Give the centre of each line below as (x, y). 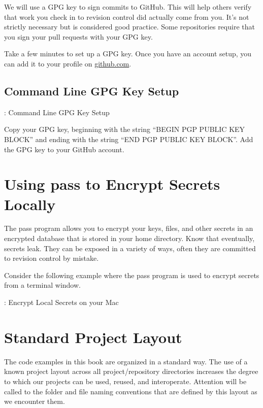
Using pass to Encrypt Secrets (112, 184)
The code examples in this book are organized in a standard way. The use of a (126, 361)
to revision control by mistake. (52, 258)
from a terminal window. (42, 285)
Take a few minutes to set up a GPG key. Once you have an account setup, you (128, 54)
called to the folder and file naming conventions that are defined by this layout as (131, 391)
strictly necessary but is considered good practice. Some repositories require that (129, 27)
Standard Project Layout (93, 337)
